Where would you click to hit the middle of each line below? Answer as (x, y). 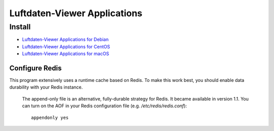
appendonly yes (50, 117)
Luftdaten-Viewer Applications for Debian (65, 39)
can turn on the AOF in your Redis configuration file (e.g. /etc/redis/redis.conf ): (105, 106)
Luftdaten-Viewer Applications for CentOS (66, 47)
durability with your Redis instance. (46, 87)
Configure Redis (36, 68)
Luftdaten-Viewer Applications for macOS (65, 54)
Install (20, 27)
